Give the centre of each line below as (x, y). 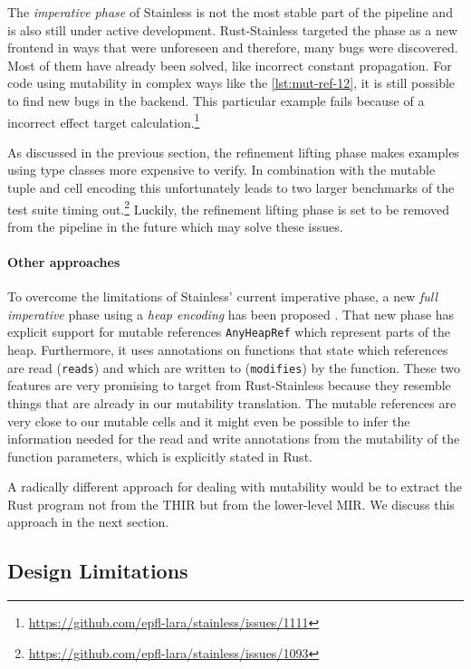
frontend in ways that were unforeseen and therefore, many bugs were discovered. (233, 48)
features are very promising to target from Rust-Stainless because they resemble (229, 385)
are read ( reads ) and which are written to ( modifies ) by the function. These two (234, 367)
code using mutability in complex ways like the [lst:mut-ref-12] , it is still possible (231, 83)
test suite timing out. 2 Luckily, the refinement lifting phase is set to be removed (228, 207)
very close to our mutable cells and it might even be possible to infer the (209, 421)
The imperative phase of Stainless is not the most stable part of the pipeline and (230, 12)
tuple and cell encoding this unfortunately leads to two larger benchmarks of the (231, 187)
